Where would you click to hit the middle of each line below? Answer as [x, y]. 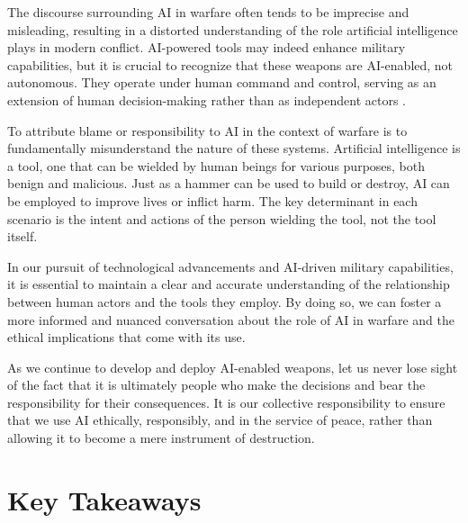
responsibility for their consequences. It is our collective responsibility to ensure [226, 402]
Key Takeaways [104, 499]
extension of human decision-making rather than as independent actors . [207, 99]
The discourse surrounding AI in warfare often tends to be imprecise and [208, 12]
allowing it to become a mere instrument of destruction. [161, 438]
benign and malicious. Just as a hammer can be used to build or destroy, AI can [229, 183]
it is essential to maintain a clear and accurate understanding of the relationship [229, 284]
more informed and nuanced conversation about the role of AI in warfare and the [231, 319]
